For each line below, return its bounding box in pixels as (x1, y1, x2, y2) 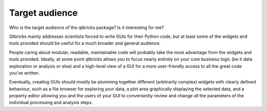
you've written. (9, 70, 40, 76)
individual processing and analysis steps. (9, 100, 93, 106)
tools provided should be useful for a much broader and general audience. (9, 40, 161, 46)
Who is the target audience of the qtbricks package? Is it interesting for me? (9, 25, 164, 30)
